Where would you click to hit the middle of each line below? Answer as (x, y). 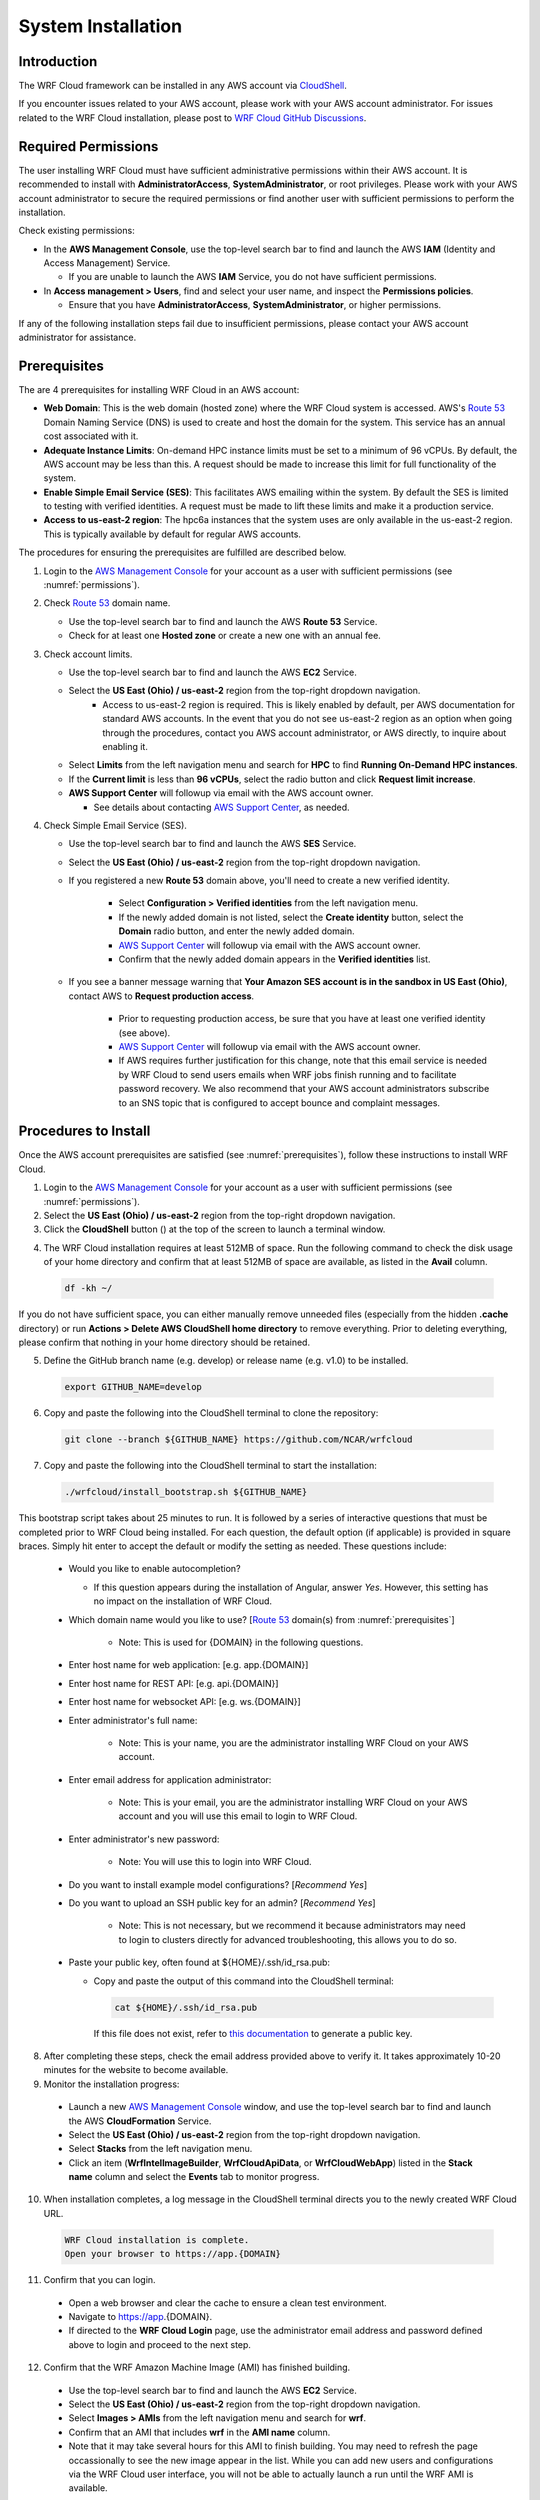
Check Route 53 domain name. (107, 603)
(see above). (144, 1032)
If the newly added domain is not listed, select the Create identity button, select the (291, 917)
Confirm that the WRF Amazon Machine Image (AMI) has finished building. (197, 2367)
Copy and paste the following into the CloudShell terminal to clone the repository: (211, 1413)
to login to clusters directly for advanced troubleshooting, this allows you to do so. (287, 1939)
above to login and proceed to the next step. (160, 2344)
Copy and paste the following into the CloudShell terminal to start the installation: (210, 1466)
